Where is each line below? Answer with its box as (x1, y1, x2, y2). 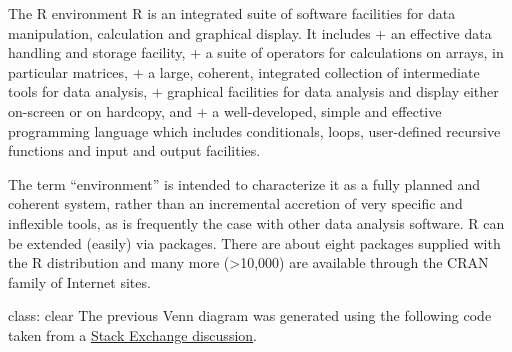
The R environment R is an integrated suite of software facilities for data (8, 3, 456, 23)
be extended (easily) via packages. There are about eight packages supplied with (8, 232, 501, 253)
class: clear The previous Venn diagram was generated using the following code (8, 305, 492, 326)
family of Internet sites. (8, 271, 151, 292)
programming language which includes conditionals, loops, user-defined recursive (8, 120, 501, 141)
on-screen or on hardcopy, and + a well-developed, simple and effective (8, 100, 442, 121)
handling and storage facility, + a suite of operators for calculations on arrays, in (8, 42, 504, 63)
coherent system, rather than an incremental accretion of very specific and (8, 193, 463, 214)
